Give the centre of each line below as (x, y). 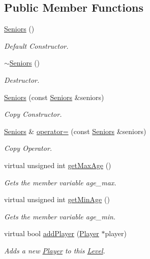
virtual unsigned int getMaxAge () (58, 165)
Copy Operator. (28, 148)
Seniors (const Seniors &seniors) (54, 97)
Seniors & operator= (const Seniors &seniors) (75, 131)
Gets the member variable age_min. (60, 216)
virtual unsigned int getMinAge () (57, 199)
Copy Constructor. (33, 114)
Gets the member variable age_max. (60, 182)
